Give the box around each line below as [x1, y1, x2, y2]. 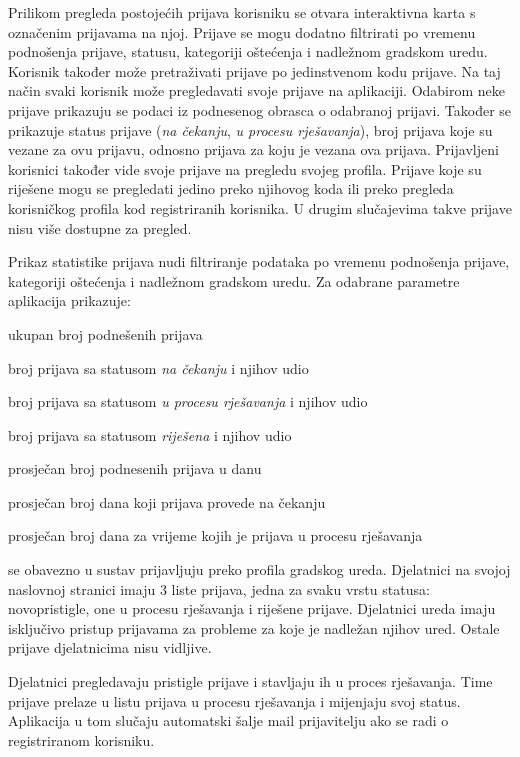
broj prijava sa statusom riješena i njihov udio [8, 424, 292, 445]
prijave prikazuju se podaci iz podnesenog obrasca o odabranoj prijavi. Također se [8, 99, 512, 120]
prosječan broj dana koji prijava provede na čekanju [8, 491, 326, 512]
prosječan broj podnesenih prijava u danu [8, 458, 262, 479]
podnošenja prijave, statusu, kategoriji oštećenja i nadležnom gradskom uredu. [8, 41, 488, 62]
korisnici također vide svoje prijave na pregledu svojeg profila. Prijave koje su [8, 158, 482, 179]
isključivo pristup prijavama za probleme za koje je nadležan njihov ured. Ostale [8, 617, 500, 638]
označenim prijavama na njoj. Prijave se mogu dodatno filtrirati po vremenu [8, 21, 476, 42]
